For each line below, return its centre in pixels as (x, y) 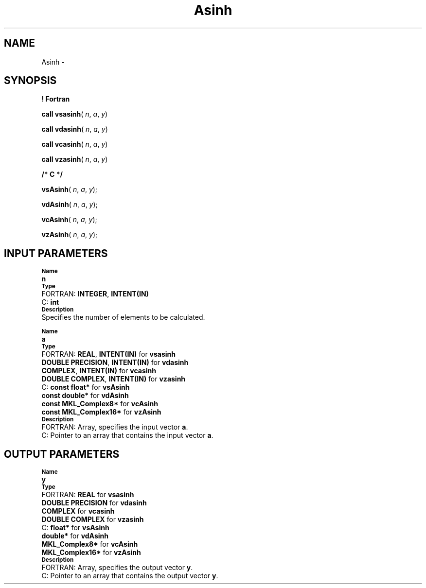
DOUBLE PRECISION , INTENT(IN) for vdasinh (115, 363)
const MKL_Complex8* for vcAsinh (100, 404)
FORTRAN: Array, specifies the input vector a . (115, 427)
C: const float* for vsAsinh (86, 387)
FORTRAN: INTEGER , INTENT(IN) (95, 294)
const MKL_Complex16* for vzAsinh (101, 412)
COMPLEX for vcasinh (78, 511)
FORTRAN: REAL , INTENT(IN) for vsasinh (109, 354)
